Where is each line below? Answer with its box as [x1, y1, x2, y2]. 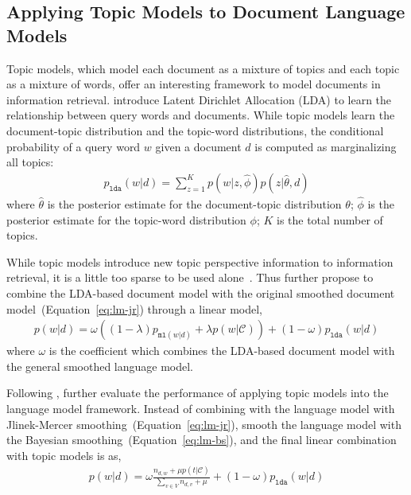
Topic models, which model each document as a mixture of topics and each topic [6, 60, 400, 76]
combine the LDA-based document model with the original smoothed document [6, 284, 395, 301]
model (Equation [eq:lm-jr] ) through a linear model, [6, 300, 263, 317]
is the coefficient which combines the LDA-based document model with [48, 342, 395, 359]
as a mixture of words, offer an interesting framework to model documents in [6, 76, 381, 92]
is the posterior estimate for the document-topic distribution [47, 196, 342, 212]
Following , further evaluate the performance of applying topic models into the [6, 384, 389, 401]
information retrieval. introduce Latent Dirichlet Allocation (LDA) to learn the [6, 91, 392, 107]
